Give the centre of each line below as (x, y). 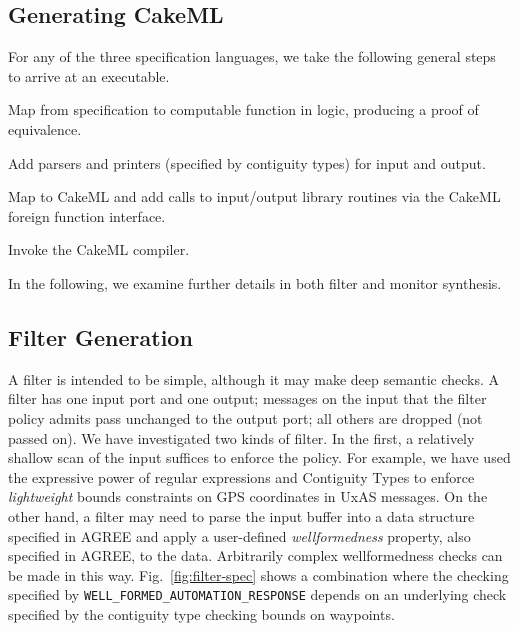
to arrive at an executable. (89, 75)
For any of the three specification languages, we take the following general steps (252, 56)
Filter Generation (100, 336)
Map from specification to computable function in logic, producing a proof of (243, 109)
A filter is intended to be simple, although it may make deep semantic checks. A (254, 378)
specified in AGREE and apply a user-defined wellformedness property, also (239, 535)
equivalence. (45, 128)
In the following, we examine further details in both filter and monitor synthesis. (255, 282)
